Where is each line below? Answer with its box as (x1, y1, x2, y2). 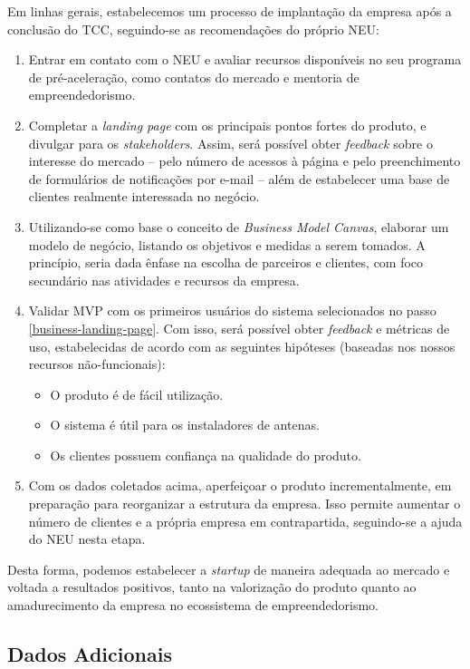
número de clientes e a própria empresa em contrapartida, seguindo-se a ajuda (28, 511, 463, 530)
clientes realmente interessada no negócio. (28, 187, 260, 206)
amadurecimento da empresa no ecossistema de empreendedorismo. (7, 596, 379, 615)
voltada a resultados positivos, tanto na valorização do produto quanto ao (7, 577, 417, 596)
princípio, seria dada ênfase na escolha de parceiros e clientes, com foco (28, 253, 424, 272)
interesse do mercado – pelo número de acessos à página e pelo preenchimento (28, 151, 461, 170)
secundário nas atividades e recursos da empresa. (28, 270, 300, 289)
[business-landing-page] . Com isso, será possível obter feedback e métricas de (28, 318, 450, 337)
